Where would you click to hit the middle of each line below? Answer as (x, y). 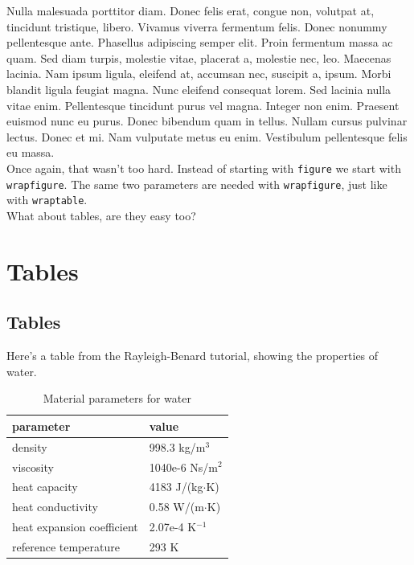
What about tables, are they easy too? (101, 215)
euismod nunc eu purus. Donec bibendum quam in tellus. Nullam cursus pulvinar (207, 121)
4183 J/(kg (176, 487)
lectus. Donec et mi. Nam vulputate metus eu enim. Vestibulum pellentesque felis (207, 136)
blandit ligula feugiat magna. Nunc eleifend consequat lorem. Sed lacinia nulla (199, 89)
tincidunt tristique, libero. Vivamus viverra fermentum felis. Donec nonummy (197, 26)
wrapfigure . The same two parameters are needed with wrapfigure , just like (197, 184)
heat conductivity (55, 507)
